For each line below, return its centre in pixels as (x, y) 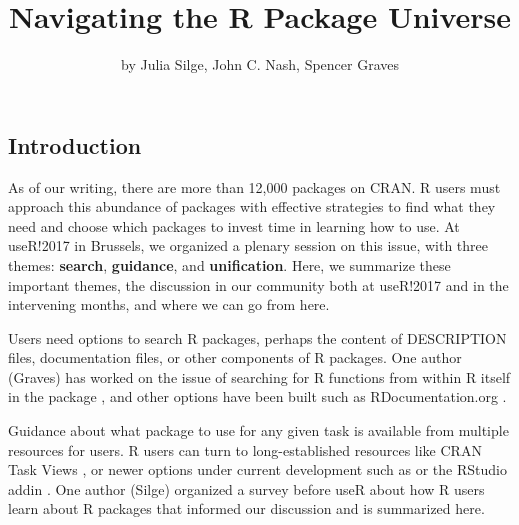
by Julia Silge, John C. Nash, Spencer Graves (259, 64)
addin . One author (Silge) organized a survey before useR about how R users (246, 488)
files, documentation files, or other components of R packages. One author (235, 357)
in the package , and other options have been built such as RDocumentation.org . (257, 396)
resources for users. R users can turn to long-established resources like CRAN (245, 449)
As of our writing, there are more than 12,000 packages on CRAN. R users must (254, 186)
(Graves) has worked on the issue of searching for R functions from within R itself (259, 376)
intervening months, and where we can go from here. (169, 304)
